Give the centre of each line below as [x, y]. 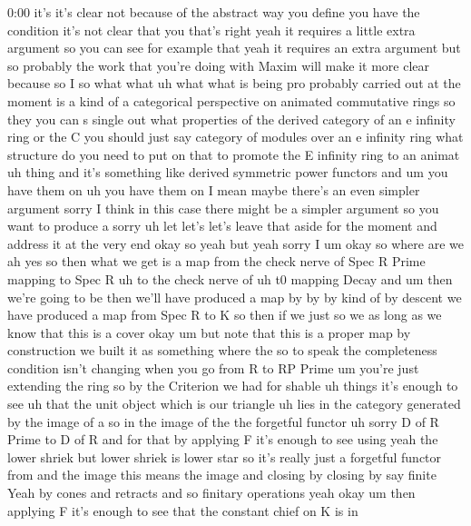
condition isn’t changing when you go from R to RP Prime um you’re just [213, 367]
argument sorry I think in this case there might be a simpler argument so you [223, 208]
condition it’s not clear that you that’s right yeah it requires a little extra [211, 30]
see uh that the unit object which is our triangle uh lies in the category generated [234, 404]
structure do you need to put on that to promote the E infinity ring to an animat [234, 154]
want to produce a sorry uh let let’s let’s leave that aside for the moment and [222, 226]
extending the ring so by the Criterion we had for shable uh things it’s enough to [233, 386]
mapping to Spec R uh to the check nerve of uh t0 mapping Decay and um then [230, 278]
